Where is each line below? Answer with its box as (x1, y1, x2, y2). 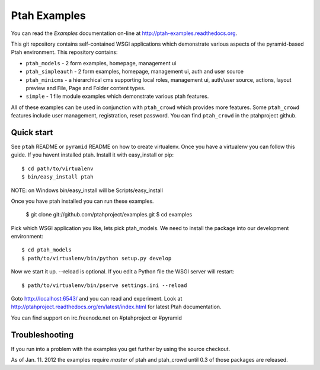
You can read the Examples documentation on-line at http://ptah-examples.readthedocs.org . (11, 30, 238, 37)
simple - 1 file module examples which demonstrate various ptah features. (25, 92, 209, 100)
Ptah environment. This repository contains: (11, 49, 118, 56)
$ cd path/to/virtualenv (21, 165, 94, 172)
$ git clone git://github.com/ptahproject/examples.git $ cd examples (25, 211, 193, 218)
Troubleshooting (11, 330, 74, 340)
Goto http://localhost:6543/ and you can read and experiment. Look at (11, 295, 183, 302)
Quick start (11, 127, 53, 138)
